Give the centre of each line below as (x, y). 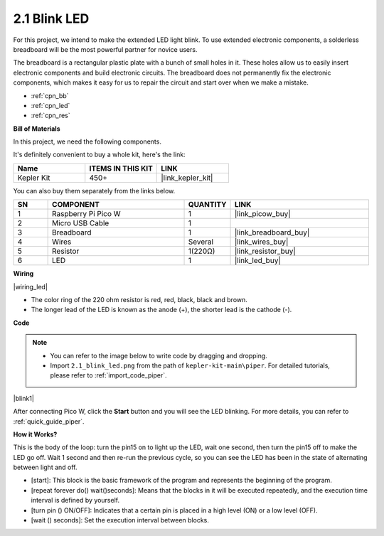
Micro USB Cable (81, 223)
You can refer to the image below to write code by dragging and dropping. (159, 355)
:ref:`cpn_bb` (50, 95)
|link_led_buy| (257, 261)
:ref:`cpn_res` (50, 116)
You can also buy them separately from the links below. (94, 191)
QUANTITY (207, 205)
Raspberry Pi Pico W (86, 214)
